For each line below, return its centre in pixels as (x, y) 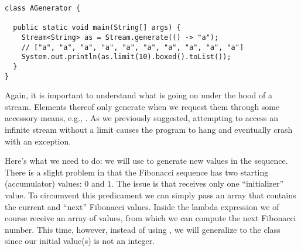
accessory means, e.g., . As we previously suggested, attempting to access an (141, 118)
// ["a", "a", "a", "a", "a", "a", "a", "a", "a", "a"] (133, 47)
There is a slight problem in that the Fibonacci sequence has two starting (137, 172)
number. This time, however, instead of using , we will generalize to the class (143, 229)
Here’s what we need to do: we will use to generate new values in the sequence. (146, 161)
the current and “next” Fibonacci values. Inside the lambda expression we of (142, 206)
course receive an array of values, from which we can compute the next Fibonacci (150, 218)
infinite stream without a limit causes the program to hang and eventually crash (149, 130)
